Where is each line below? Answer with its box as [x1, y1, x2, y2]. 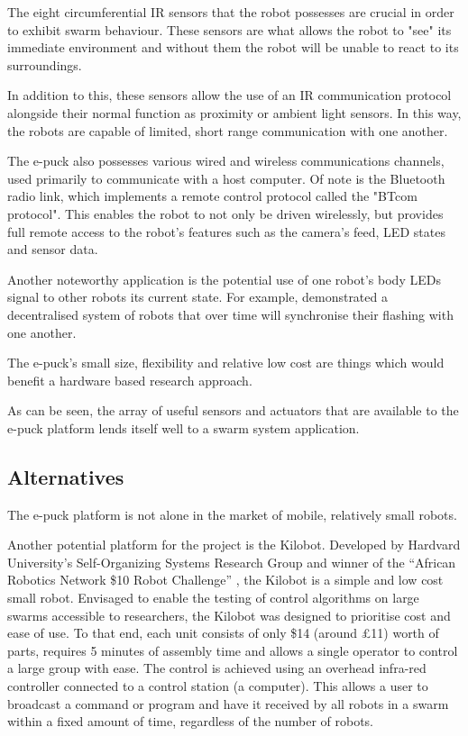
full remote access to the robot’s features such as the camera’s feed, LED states [7, 222, 445, 241]
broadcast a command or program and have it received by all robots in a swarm [7, 694, 449, 713]
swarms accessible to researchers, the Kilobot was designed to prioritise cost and [7, 605, 451, 624]
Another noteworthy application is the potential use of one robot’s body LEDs [7, 269, 441, 288]
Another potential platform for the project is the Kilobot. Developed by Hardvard [7, 535, 461, 554]
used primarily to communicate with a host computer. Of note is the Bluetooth [7, 168, 445, 187]
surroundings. [7, 55, 82, 74]
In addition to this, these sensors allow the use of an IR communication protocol [7, 86, 452, 104]
